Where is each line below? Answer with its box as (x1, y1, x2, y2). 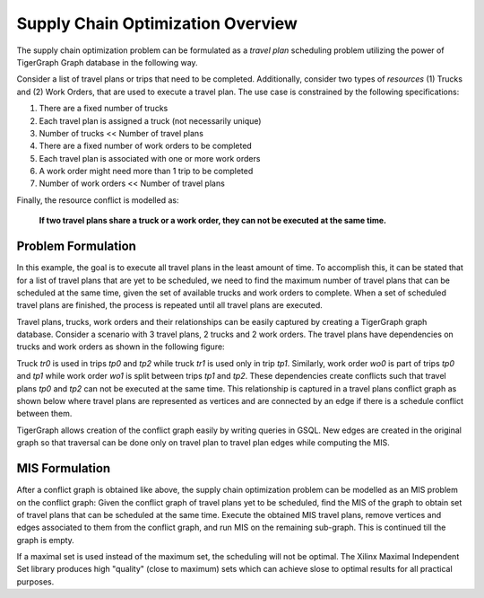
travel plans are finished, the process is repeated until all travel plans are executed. (16, 300, 323, 311)
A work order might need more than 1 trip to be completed (39, 166, 254, 177)
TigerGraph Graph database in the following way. (16, 57, 198, 67)
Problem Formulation (16, 239, 136, 254)
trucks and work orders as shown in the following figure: (16, 341, 225, 352)
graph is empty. (16, 534, 75, 545)
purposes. (16, 576, 55, 587)
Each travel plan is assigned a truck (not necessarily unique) (39, 115, 262, 126)
